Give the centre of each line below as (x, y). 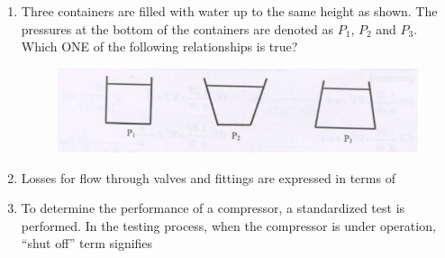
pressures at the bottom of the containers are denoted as (177, 28)
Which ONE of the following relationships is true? (159, 46)
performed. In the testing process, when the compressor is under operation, (228, 225)
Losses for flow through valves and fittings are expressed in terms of (208, 177)
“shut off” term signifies (87, 243)
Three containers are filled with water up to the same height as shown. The (229, 11)
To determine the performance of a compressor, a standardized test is (213, 208)
